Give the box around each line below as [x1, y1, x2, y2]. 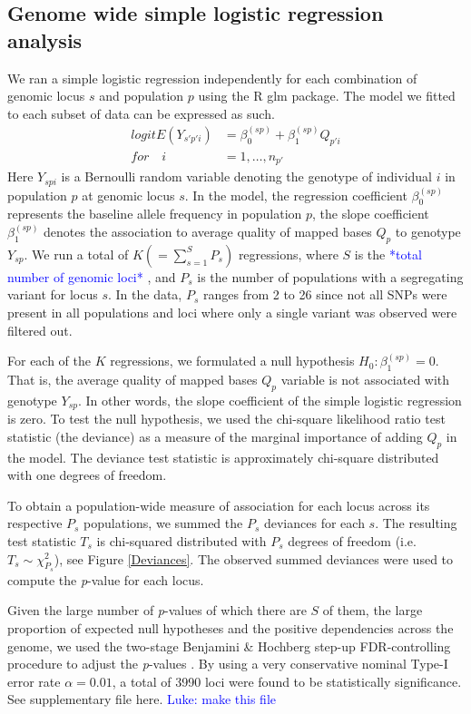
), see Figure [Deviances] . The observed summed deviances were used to [54, 549, 454, 568]
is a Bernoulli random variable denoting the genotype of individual [61, 167, 433, 186]
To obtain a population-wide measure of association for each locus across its [7, 495, 430, 514]
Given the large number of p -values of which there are [7, 601, 307, 620]
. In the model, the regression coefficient [184, 185, 407, 204]
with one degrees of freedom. [7, 465, 167, 484]
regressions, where [238, 244, 339, 263]
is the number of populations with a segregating [197, 267, 464, 286]
